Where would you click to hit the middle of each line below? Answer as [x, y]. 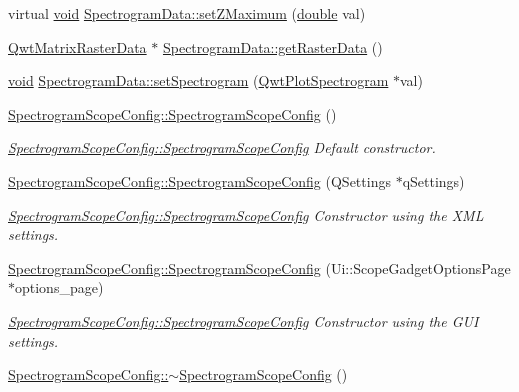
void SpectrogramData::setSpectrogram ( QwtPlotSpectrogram [198, 80]
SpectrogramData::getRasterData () [272, 46]
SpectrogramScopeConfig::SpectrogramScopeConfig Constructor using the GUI [243, 320]
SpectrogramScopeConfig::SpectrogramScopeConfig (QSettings [199, 180]
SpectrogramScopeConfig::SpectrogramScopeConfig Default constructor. [222, 147]
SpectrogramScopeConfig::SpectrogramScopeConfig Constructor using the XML [246, 214]
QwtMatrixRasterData [77, 46]
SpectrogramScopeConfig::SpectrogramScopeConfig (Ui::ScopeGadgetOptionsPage [259, 267]
